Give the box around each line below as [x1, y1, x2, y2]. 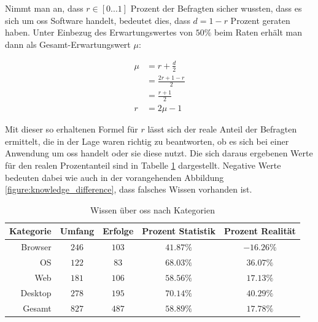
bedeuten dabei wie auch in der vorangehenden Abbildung [5, 171, 224, 183]
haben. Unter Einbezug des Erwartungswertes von [5, 26, 193, 39]
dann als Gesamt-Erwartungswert [5, 37, 131, 50]
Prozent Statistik [142, 224, 215, 237]
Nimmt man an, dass [5, 2, 83, 14]
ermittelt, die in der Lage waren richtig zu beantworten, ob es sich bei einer [5, 134, 289, 147]
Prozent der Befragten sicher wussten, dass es [130, 2, 302, 14]
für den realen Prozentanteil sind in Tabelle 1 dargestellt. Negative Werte [5, 158, 281, 171]
